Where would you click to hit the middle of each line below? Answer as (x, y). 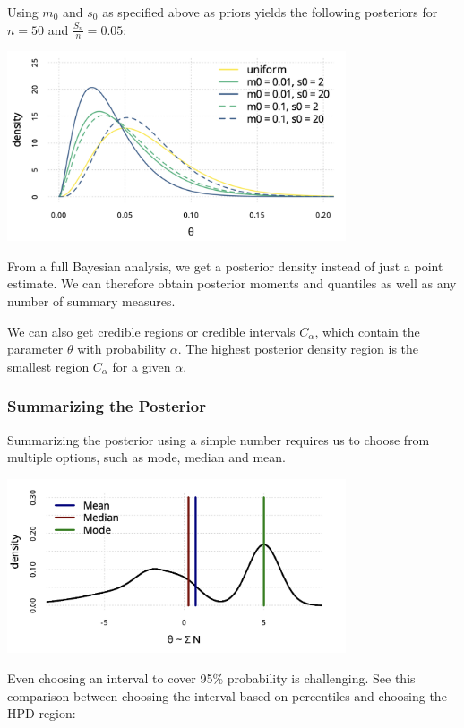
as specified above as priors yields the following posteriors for (270, 12)
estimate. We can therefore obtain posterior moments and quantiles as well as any (232, 283)
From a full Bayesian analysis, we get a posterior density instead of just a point (225, 266)
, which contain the (367, 331)
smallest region (48, 366)
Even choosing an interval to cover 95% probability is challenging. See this (211, 677)
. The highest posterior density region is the (298, 349)
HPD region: (42, 713)
